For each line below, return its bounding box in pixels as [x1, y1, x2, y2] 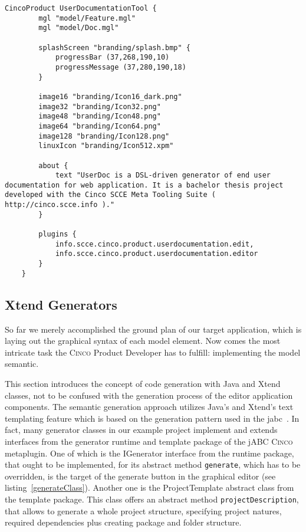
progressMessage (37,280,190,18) [55, 63, 186, 71]
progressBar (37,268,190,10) [55, 53, 170, 62]
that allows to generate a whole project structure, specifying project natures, [5, 504, 282, 517]
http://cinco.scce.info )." [5, 201, 115, 209]
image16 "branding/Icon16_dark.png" [38, 92, 182, 101]
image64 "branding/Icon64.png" [38, 121, 161, 130]
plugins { [38, 230, 77, 239]
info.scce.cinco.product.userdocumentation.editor [55, 249, 258, 258]
